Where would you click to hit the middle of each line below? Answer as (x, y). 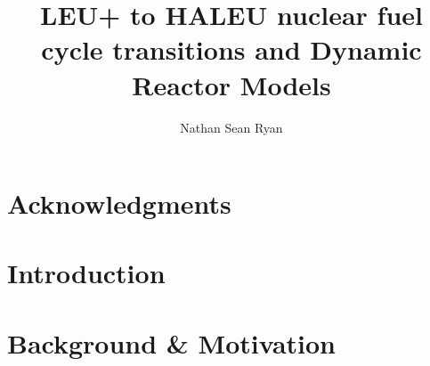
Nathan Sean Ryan (231, 127)
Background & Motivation (172, 342)
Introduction (86, 273)
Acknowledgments (119, 203)
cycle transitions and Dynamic (231, 49)
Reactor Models (231, 84)
